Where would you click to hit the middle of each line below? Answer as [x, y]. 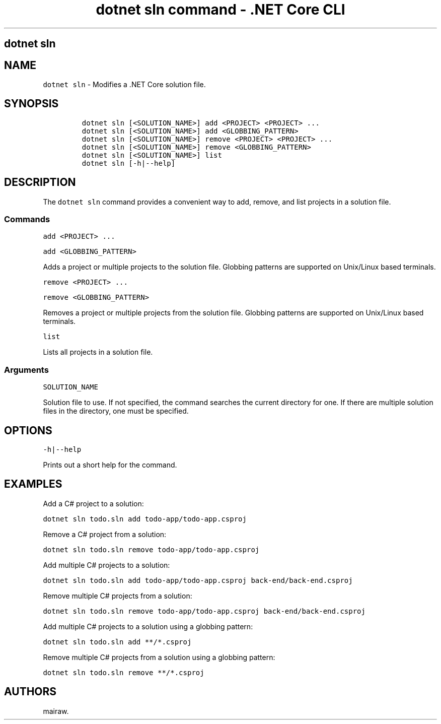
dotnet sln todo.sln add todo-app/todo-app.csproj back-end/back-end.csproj [198, 580]
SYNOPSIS [31, 104]
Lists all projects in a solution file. [98, 352]
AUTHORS [30, 692]
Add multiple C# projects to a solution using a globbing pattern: [148, 626]
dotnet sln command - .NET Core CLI [220, 10]
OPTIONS [28, 430]
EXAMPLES [33, 484]
